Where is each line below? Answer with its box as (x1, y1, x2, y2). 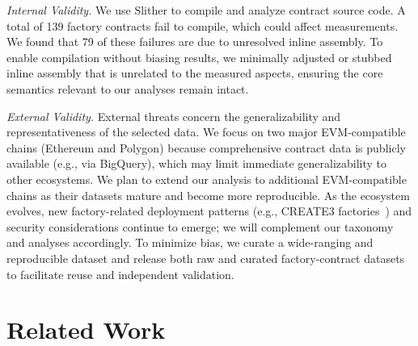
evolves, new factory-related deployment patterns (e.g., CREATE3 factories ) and (6, 202, 412, 219)
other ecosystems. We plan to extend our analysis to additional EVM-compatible (6, 170, 407, 187)
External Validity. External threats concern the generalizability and (6, 107, 341, 124)
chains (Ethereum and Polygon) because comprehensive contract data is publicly (6, 139, 406, 156)
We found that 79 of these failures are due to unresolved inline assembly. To (6, 33, 383, 50)
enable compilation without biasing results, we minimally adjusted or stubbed (6, 48, 392, 65)
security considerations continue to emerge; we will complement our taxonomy (6, 218, 394, 235)
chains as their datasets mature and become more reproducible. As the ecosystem (6, 186, 410, 203)
